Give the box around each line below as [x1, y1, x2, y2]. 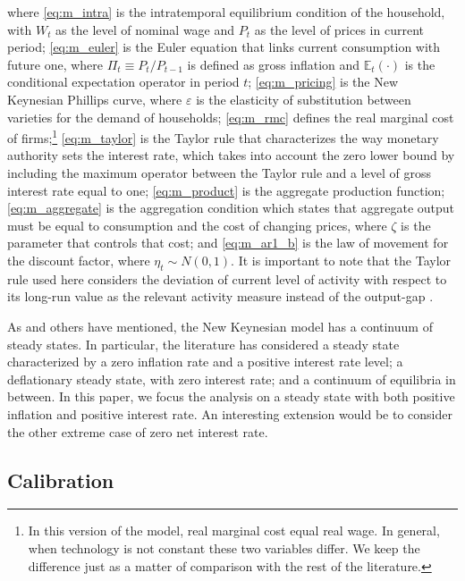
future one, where [7, 55, 104, 73]
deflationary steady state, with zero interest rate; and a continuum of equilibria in [7, 369, 456, 388]
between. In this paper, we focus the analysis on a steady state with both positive [7, 387, 455, 406]
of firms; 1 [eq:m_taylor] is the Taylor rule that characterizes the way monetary [7, 126, 439, 147]
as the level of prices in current [254, 20, 424, 38]
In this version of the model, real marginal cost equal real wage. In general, [28, 521, 440, 540]
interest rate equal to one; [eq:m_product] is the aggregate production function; [7, 181, 445, 199]
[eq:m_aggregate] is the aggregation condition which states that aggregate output [7, 198, 455, 217]
